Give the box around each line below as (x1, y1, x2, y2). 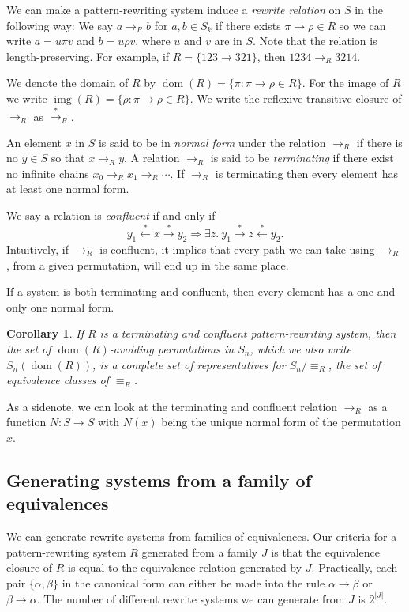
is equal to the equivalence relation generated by (68, 559, 302, 576)
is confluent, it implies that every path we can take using (99, 241, 375, 258)
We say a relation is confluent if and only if (6, 207, 216, 224)
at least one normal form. (6, 180, 129, 197)
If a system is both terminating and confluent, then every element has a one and (6, 283, 396, 300)
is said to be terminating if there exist (210, 149, 394, 166)
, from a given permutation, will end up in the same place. (6, 256, 289, 273)
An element (6, 134, 62, 150)
